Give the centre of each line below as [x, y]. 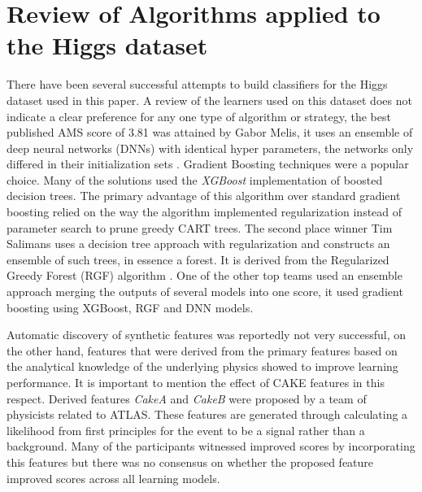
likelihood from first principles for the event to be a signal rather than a [186, 430]
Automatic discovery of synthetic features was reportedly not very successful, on [207, 335]
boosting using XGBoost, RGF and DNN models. [130, 307]
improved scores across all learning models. [113, 478]
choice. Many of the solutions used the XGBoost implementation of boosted [195, 179]
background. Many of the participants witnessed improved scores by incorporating [211, 446]
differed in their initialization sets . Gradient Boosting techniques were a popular [208, 164]
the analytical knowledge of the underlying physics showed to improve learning [202, 366]
